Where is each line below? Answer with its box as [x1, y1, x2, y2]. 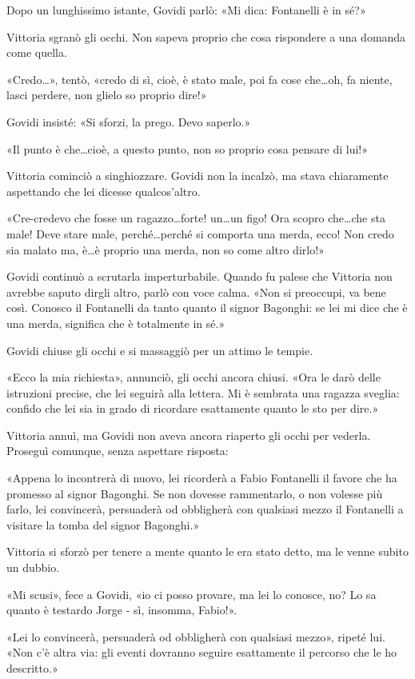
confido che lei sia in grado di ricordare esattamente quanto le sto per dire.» [6, 400, 379, 417]
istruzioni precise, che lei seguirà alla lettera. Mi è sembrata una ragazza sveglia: [6, 384, 400, 401]
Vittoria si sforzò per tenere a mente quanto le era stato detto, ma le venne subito [6, 543, 409, 560]
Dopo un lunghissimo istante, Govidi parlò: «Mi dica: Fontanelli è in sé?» [6, 2, 366, 18]
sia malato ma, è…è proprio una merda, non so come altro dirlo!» [6, 241, 325, 258]
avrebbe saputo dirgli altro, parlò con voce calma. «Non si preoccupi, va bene [6, 283, 386, 300]
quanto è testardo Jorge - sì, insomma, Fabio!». [6, 601, 237, 618]
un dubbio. [6, 559, 60, 576]
